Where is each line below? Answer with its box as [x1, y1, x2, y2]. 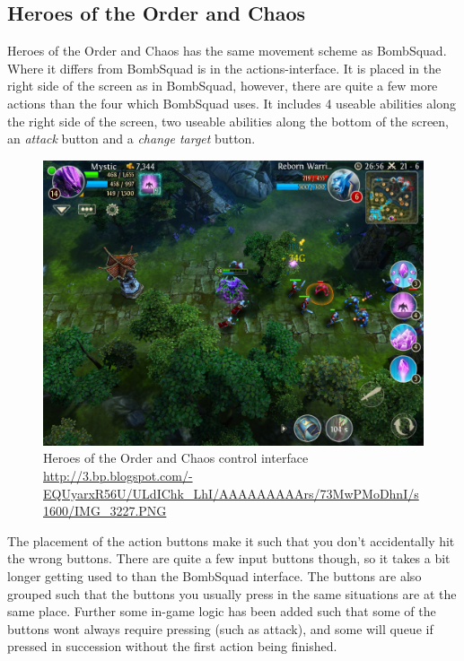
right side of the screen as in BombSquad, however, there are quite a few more [7, 76, 438, 95]
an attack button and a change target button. [7, 129, 256, 148]
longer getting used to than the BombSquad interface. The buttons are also [7, 566, 422, 585]
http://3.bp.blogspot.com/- [43, 465, 193, 484]
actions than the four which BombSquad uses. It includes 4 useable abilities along [7, 93, 457, 112]
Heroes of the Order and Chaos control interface [43, 448, 309, 467]
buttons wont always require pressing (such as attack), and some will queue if [7, 619, 433, 638]
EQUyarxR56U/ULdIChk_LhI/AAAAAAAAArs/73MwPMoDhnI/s [43, 483, 419, 502]
